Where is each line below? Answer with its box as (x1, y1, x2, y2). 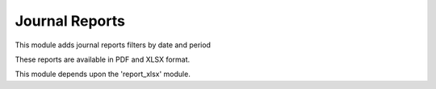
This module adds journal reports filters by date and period (15, 40, 212, 50)
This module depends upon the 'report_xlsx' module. (15, 69, 191, 79)
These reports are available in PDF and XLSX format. (15, 55, 191, 64)
